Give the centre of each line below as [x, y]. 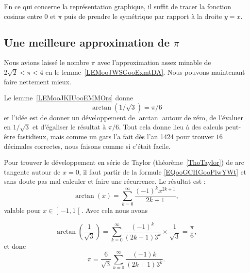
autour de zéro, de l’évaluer [203, 117]
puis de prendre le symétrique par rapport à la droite [143, 16]
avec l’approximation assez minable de [154, 62]
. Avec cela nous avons [114, 210]
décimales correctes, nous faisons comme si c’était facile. [87, 146]
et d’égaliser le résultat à [69, 127]
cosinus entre [23, 16]
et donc [15, 246]
